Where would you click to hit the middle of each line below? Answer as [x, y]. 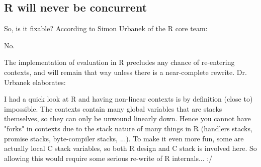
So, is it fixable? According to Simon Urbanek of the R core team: [106, 28]
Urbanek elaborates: [35, 82]
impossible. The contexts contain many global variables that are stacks [113, 108]
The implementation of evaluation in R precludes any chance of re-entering [119, 62]
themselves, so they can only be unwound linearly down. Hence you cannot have [127, 118]
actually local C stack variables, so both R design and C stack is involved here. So [130, 148]
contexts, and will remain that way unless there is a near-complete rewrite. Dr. [125, 72]
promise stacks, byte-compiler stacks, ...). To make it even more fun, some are [124, 138]
